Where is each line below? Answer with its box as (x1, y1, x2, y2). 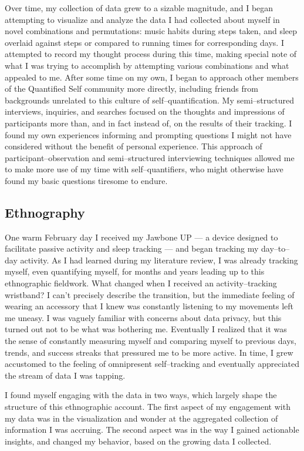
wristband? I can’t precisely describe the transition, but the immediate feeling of (5, 288, 295, 300)
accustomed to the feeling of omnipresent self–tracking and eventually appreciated (5, 358, 300, 370)
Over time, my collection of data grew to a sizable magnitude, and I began (5, 2, 273, 14)
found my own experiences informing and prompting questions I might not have (5, 128, 292, 141)
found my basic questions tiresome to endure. (5, 174, 168, 186)
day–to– (261, 242, 290, 255)
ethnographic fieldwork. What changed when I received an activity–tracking (5, 277, 277, 289)
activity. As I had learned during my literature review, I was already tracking (20, 253, 298, 266)
